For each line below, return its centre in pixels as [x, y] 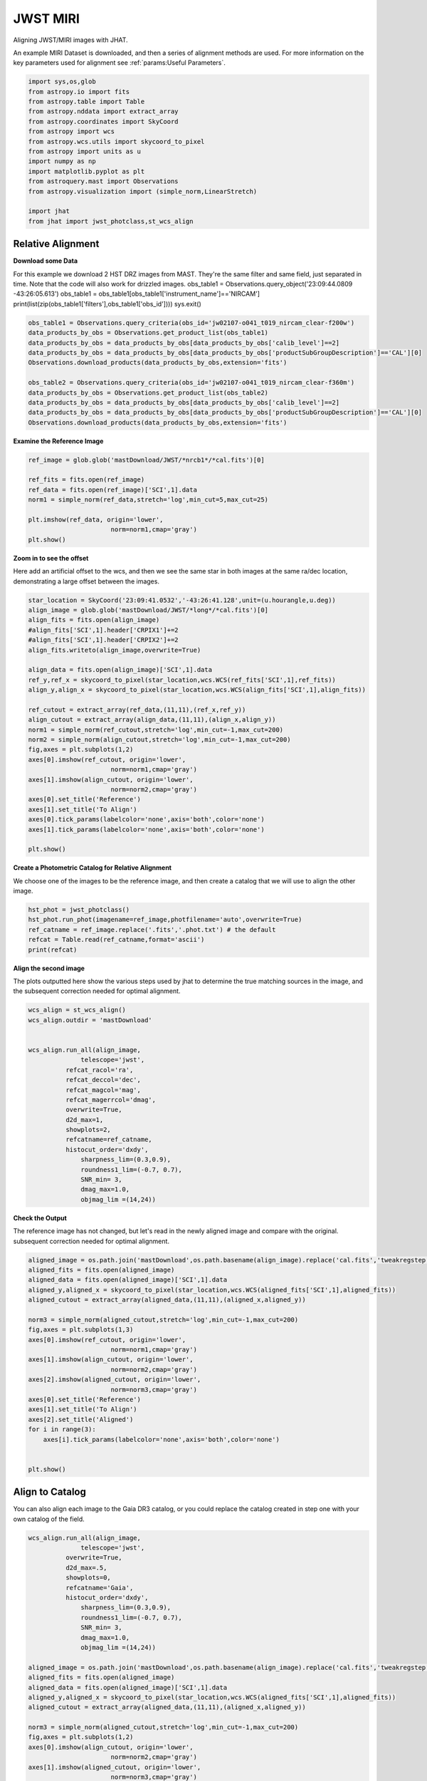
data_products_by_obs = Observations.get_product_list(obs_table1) [148, 333]
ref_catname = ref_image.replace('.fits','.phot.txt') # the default [152, 929]
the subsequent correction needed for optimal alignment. [97, 991]
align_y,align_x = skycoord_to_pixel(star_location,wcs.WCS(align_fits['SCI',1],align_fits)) [197, 690]
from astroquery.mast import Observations [103, 181]
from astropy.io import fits [79, 92]
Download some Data [46, 261]
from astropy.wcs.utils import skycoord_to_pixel [116, 141]
